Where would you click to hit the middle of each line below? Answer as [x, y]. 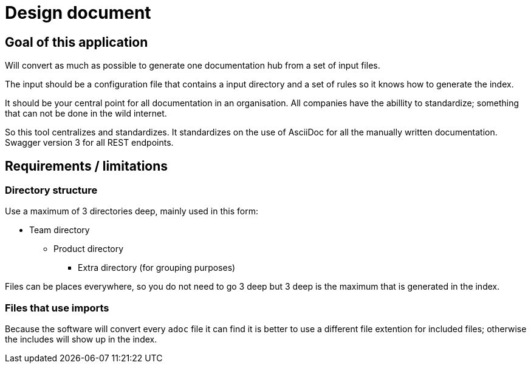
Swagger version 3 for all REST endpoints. [89, 143]
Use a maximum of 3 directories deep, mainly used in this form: [132, 211]
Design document [78, 13]
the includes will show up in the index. [81, 339]
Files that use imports [57, 308]
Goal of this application [77, 42]
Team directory [60, 230]
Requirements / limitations [87, 166]
